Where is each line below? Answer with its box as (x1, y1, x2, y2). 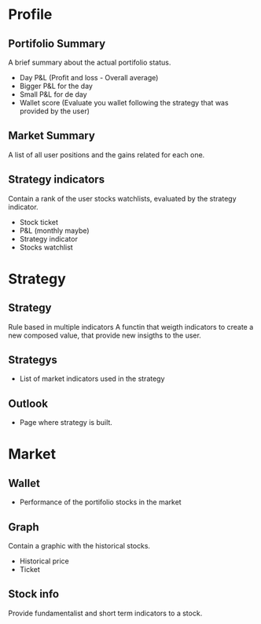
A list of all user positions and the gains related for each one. (8, 150, 205, 159)
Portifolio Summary (8, 37, 106, 50)
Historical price (19, 556, 69, 566)
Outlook (8, 397, 49, 410)
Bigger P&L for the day (19, 81, 93, 90)
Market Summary (8, 129, 96, 142)
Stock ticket (19, 217, 59, 227)
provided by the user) (19, 106, 90, 116)
